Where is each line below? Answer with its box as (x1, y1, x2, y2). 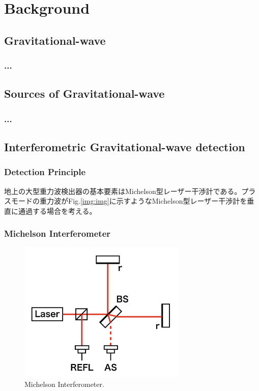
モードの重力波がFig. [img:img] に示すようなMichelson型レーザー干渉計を (11, 195, 247, 206)
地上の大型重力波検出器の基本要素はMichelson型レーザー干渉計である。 (4, 185, 242, 196)
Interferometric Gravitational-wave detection (4, 139, 245, 155)
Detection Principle (4, 165, 86, 178)
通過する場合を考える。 (18, 205, 97, 216)
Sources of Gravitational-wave (4, 86, 165, 101)
